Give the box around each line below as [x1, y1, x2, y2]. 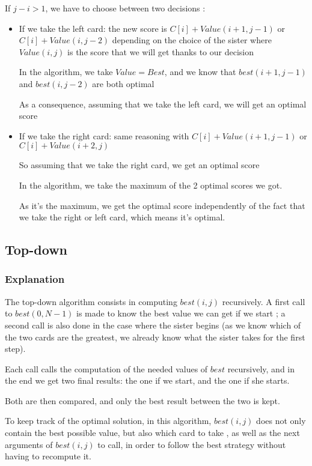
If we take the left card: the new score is [19, 22, 167, 34]
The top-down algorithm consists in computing [5, 295, 177, 307]
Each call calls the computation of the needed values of [5, 362, 208, 375]
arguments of [5, 438, 53, 450]
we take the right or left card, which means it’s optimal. [19, 211, 225, 223]
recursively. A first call [222, 295, 305, 307]
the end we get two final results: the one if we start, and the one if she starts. [5, 374, 290, 387]
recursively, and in [227, 362, 295, 375]
